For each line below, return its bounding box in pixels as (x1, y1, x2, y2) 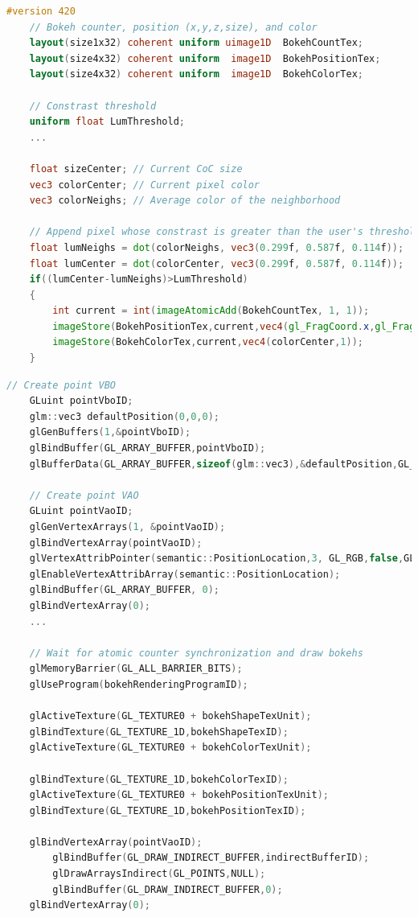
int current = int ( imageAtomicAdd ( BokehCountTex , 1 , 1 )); (52, 305, 370, 317)
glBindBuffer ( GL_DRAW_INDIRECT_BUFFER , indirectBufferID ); (52, 852, 370, 864)
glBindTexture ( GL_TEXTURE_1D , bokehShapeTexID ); (29, 726, 289, 738)
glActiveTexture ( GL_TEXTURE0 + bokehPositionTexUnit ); (29, 789, 329, 801)
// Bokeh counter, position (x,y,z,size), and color (29, 21, 318, 33)
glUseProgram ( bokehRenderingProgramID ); (29, 678, 248, 690)
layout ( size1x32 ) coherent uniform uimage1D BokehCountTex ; (29, 37, 363, 49)
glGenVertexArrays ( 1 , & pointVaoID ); (29, 521, 226, 533)
